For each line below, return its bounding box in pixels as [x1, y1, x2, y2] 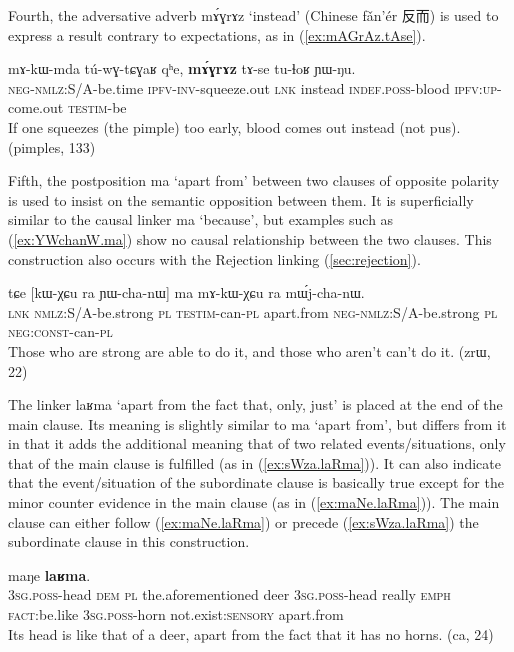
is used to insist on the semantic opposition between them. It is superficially [8, 189, 474, 210]
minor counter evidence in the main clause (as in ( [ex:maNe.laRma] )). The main [8, 492, 500, 513]
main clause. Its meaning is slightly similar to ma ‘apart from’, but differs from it [8, 413, 507, 434]
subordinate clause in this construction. [8, 531, 250, 552]
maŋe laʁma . [8, 564, 91, 585]
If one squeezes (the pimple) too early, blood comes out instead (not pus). [8, 116, 461, 137]
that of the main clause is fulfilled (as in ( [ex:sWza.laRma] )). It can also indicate [8, 452, 501, 473]
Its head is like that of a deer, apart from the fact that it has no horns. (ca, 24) [8, 623, 494, 644]
